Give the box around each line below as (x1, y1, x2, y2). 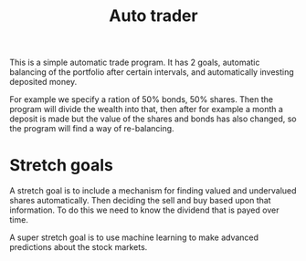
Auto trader (109, 5, 198, 26)
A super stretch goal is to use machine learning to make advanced (9, 232, 259, 243)
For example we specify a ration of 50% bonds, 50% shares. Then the (9, 94, 274, 105)
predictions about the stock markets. (9, 242, 148, 253)
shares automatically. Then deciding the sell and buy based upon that (9, 195, 271, 206)
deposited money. (9, 77, 78, 88)
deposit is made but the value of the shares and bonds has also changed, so (9, 113, 297, 124)
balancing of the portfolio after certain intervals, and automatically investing (9, 67, 294, 78)
